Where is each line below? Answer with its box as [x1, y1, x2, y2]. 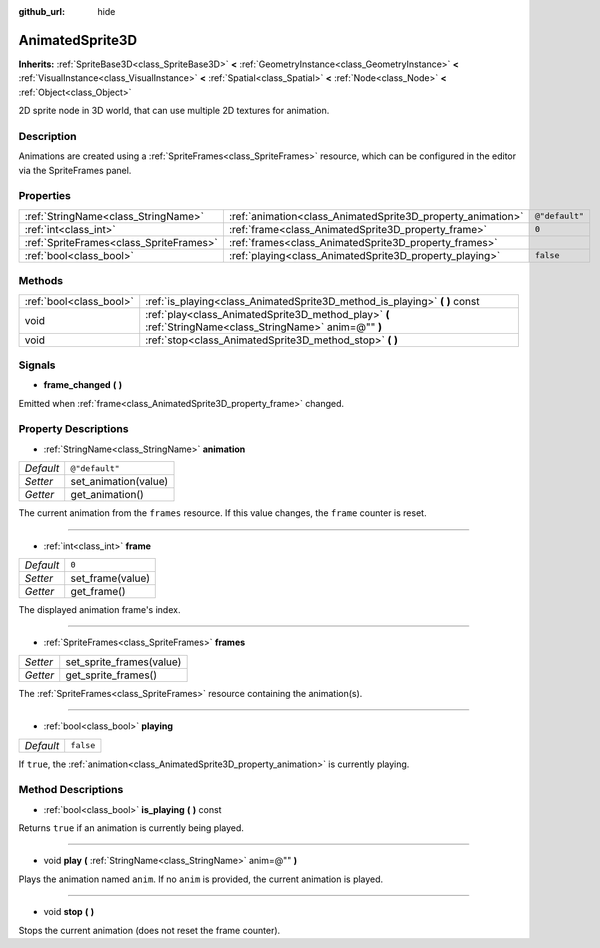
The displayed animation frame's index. [18, 603, 181, 615]
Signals [18, 358, 56, 372]
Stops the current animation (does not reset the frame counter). [18, 924, 281, 936]
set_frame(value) [70, 571, 150, 585]
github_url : [18, 6, 65, 17]
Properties [18, 189, 72, 203]
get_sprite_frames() [65, 668, 157, 682]
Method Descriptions [18, 783, 124, 797]
